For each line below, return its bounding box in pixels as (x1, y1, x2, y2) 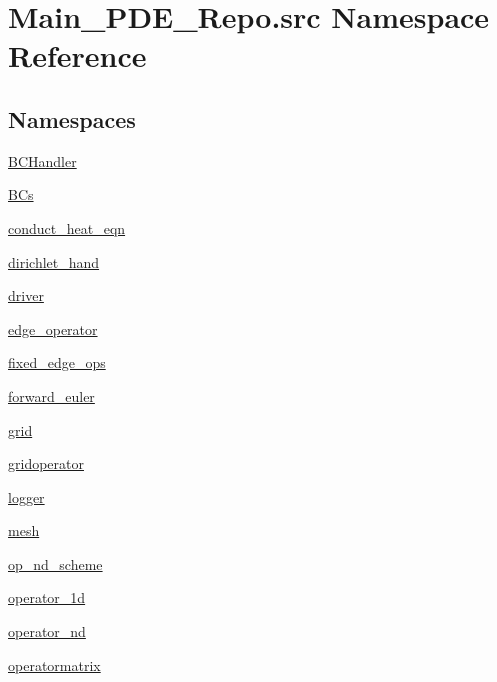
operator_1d (8, 587, 86, 608)
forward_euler (8, 385, 95, 406)
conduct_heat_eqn (8, 217, 126, 238)
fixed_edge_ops (8, 352, 106, 373)
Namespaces (8, 103, 136, 134)
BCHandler (8, 150, 77, 171)
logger (8, 486, 45, 507)
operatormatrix (8, 654, 101, 675)
